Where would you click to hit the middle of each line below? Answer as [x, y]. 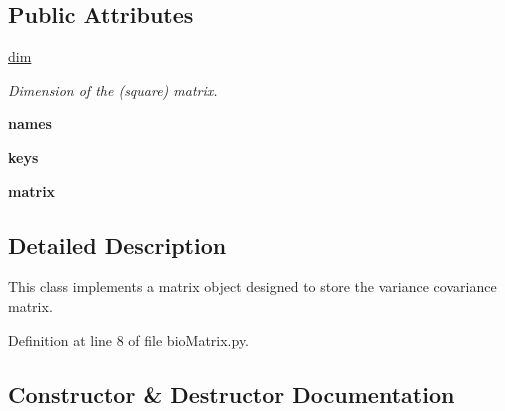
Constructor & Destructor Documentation [231, 393]
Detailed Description [117, 244]
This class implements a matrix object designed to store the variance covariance [252, 286]
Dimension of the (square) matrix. [113, 89]
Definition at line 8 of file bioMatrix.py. [129, 339]
